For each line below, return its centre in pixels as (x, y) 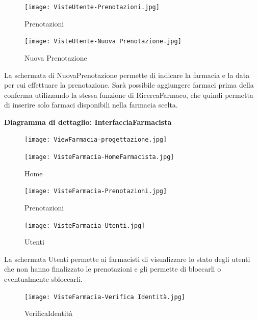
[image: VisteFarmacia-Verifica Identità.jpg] (105, 297)
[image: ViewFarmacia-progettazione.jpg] (96, 140)
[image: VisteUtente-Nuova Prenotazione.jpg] (103, 42)
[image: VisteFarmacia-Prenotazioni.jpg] (96, 191)
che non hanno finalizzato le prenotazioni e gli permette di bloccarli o (113, 269)
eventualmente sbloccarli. (43, 279)
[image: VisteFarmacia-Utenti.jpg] (85, 225)
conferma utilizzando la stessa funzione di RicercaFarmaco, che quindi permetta (129, 95)
